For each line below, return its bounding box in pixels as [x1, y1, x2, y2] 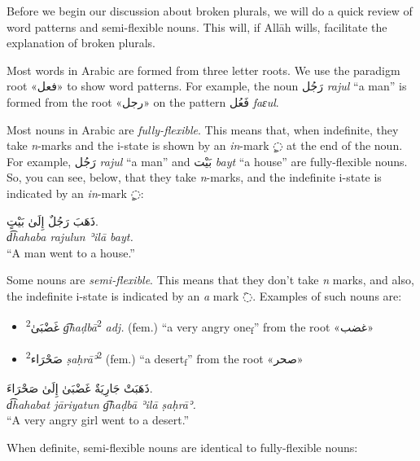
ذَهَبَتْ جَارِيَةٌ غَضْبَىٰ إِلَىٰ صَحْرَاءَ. [7, 380, 153, 397]
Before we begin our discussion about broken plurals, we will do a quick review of [7, 2, 413, 19]
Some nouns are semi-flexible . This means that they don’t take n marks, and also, [7, 271, 414, 288]
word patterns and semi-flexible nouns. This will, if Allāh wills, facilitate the [7, 18, 387, 35]
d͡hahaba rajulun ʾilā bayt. [7, 228, 133, 245]
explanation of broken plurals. [7, 34, 155, 51]
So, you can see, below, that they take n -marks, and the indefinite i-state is [7, 169, 382, 186]
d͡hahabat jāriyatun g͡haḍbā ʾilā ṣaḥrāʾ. [7, 395, 196, 412]
